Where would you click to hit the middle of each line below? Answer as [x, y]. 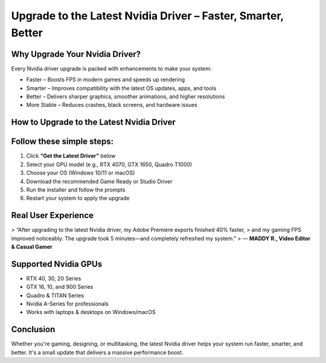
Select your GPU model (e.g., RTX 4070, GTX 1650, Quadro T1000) [109, 164]
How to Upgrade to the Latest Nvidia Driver [93, 122]
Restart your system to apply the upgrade [78, 198]
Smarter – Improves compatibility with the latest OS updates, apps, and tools [121, 88]
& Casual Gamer [32, 246]
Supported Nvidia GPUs [57, 264]
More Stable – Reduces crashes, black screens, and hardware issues [112, 105]
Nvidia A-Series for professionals [67, 304]
